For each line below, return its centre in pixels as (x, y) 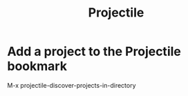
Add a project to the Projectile (94, 51)
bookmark (37, 66)
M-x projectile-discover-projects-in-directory (72, 85)
